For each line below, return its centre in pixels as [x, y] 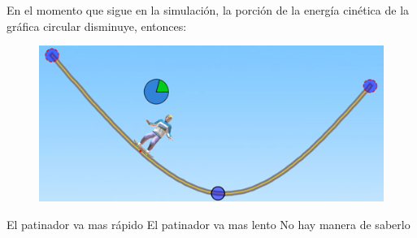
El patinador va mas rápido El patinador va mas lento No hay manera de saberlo [208, 224]
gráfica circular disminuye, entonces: [97, 26]
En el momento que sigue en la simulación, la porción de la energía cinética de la [208, 10]
